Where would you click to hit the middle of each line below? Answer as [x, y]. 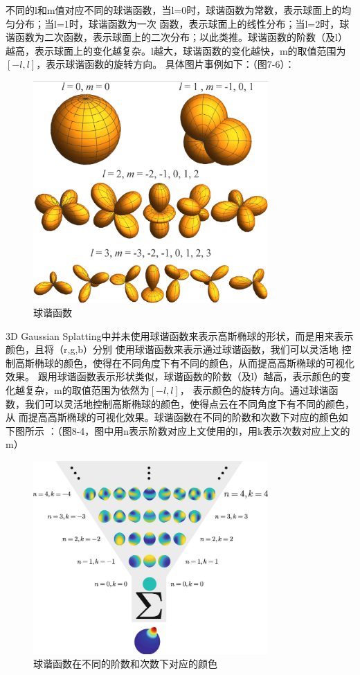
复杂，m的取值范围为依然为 [87, 390]
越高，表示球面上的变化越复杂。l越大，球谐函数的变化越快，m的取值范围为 [176, 50]
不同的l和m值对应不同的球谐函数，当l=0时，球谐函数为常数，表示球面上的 [174, 10]
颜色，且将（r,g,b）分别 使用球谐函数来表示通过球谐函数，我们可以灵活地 [172, 349]
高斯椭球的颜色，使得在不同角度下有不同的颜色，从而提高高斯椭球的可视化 [184, 362]
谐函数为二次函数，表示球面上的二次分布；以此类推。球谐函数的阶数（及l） [177, 37]
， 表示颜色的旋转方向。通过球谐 [254, 390]
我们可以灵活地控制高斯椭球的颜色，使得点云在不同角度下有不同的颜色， [189, 403]
